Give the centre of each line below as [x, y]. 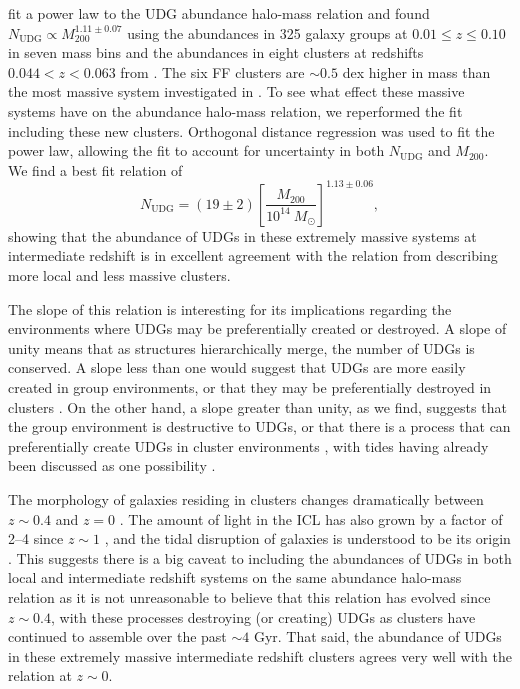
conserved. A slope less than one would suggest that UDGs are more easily [237, 367]
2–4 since [36, 538]
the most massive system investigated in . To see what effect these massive [236, 91]
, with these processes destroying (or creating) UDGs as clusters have [263, 616]
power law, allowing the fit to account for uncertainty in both [196, 150]
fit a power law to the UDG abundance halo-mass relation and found [219, 13]
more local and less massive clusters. [119, 275]
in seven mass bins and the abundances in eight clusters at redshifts [216, 52]
